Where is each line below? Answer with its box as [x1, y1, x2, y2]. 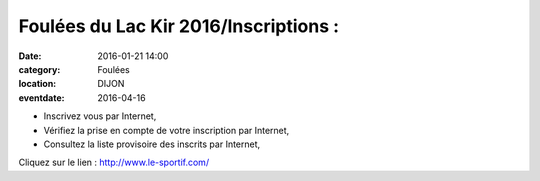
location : [18, 78, 57, 90]
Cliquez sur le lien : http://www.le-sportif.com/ [18, 156, 210, 169]
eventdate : [18, 91, 65, 104]
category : [18, 63, 61, 75]
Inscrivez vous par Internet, [43, 110, 157, 122]
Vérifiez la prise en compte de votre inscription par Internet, [43, 124, 290, 136]
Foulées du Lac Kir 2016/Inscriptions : [18, 15, 340, 37]
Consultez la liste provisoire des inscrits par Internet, [43, 138, 261, 150]
